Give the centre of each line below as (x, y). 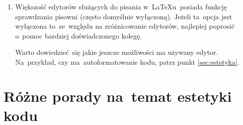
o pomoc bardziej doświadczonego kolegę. (79, 35)
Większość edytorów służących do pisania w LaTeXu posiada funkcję (121, 6)
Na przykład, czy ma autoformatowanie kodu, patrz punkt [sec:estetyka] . (127, 62)
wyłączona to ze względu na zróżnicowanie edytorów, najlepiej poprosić (125, 26)
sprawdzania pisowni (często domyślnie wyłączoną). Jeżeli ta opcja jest (123, 16)
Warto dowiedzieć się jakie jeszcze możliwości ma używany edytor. (117, 52)
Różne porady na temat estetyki (118, 96)
